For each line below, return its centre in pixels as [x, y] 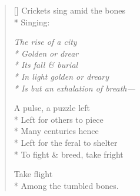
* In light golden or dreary [61, 76]
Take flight [33, 174]
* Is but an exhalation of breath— [74, 88]
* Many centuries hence [56, 131]
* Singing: [32, 22]
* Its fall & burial [46, 65]
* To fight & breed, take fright [69, 154]
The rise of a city [45, 42]
